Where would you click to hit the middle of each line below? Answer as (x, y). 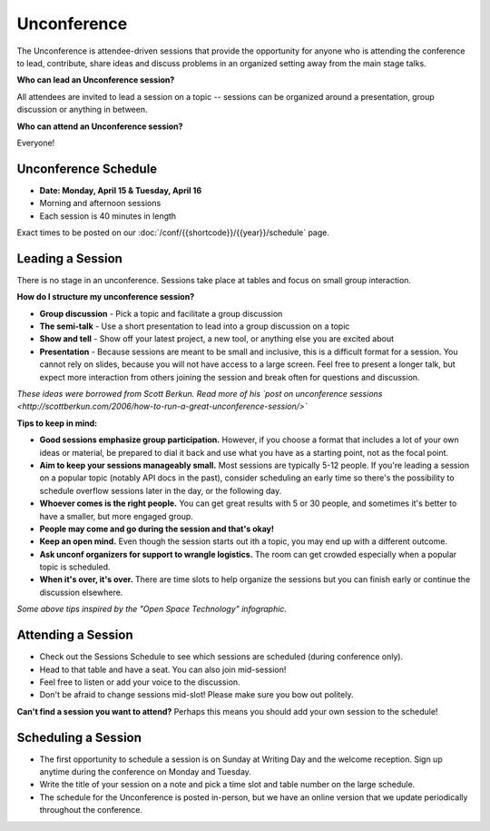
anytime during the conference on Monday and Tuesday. (145, 772)
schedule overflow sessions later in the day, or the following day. (161, 490)
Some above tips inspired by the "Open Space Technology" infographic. (152, 609)
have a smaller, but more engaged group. (117, 516)
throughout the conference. (91, 810)
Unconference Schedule (87, 168)
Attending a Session (75, 635)
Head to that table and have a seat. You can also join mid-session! (163, 669)
